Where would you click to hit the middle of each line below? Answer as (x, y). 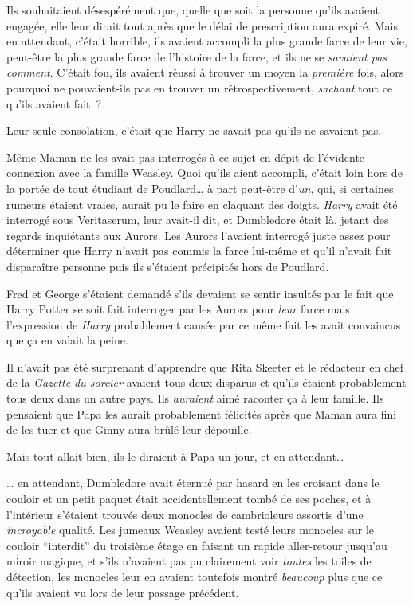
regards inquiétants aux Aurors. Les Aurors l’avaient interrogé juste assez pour (199, 235)
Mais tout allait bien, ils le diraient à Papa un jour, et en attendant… (175, 456)
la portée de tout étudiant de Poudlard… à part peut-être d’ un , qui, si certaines (200, 188)
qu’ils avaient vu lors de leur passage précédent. (123, 592)
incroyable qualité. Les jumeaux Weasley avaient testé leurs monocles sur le (191, 530)
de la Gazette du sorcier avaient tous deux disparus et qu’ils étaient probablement (206, 382)
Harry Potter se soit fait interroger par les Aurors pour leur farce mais (178, 309)
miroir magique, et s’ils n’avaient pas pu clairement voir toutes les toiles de (189, 561)
